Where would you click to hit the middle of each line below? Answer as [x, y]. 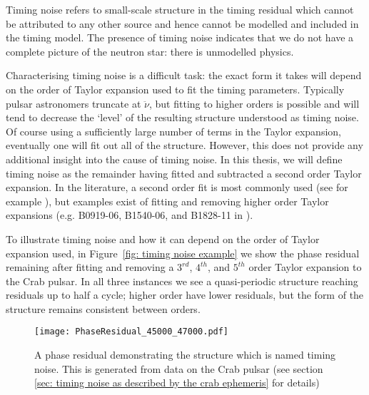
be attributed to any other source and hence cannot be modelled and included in [182, 23]
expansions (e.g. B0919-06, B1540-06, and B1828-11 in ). [130, 215]
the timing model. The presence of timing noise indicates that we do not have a [180, 37]
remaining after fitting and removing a [90, 267]
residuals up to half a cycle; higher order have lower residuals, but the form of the [185, 295]
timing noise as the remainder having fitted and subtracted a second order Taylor [184, 173]
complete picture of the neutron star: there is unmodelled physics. [150, 51]
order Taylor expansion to [305, 267]
